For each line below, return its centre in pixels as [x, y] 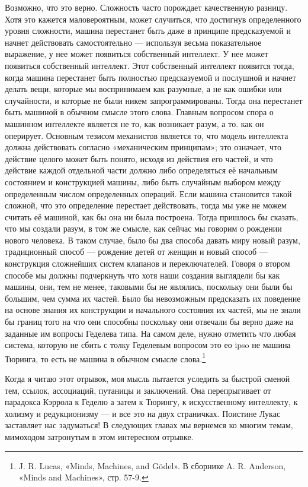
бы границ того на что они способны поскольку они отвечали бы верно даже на [149, 322]
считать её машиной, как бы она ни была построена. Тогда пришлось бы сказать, [152, 216]
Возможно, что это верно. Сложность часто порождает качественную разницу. [146, 7]
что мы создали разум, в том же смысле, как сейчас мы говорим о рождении [143, 228]
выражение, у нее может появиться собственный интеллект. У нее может [137, 54]
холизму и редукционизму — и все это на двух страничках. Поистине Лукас [143, 413]
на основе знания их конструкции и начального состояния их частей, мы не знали [153, 310]
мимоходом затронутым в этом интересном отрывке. [99, 437]
